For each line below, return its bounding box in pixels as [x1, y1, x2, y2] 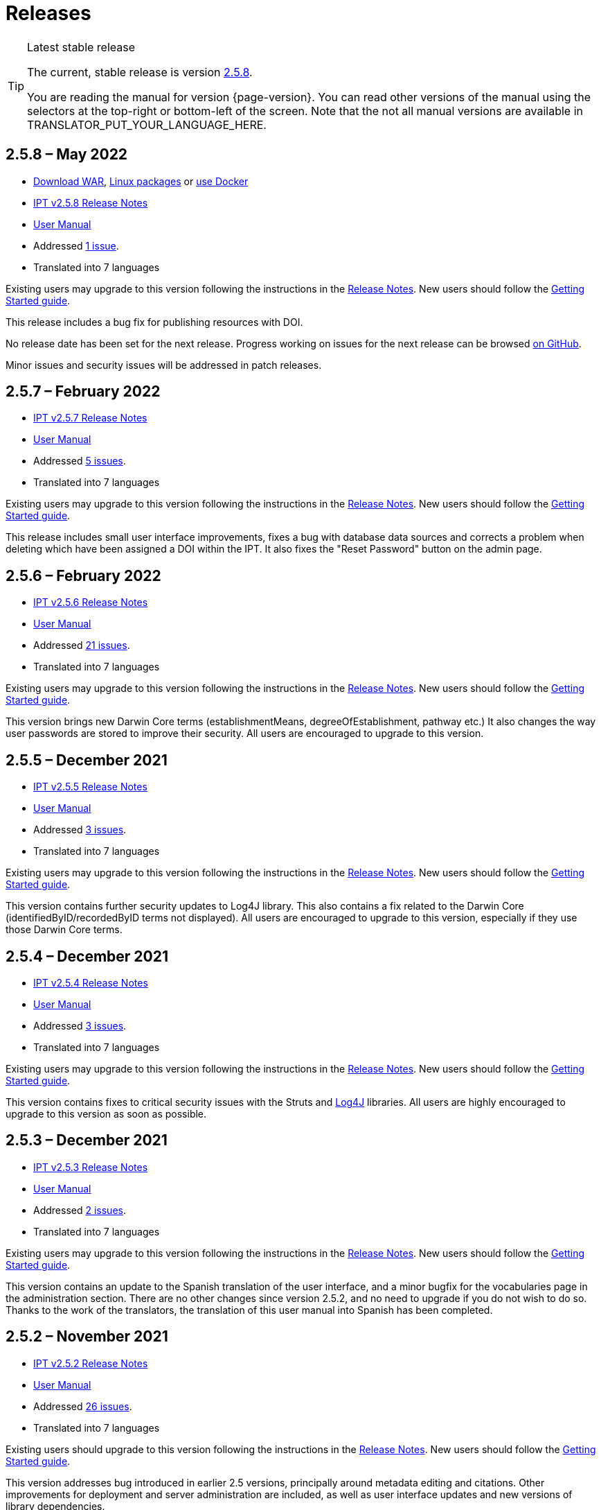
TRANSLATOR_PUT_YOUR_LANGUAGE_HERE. [27, 117, 267, 132]
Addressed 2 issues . [33, 1204, 126, 1216]
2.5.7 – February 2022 [6, 383, 161, 401]
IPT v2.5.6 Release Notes [33, 596, 148, 609]
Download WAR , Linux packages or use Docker [33, 175, 249, 187]
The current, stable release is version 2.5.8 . [27, 64, 253, 79]
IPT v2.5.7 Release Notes [33, 412, 147, 424]
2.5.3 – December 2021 [6, 1131, 168, 1149]
